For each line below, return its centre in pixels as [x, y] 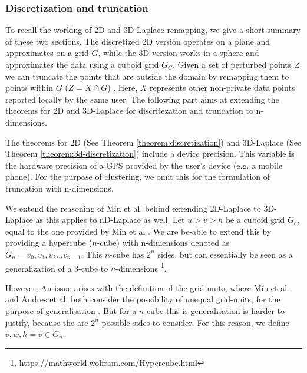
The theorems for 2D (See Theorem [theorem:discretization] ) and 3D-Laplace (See [153, 142]
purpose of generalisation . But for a [71, 310]
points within [29, 88]
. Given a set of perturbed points [232, 64]
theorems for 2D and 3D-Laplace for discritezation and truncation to [129, 110]
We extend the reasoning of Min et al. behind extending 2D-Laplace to [133, 208]
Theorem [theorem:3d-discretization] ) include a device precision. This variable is [150, 154]
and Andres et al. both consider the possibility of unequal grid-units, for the [143, 299]
